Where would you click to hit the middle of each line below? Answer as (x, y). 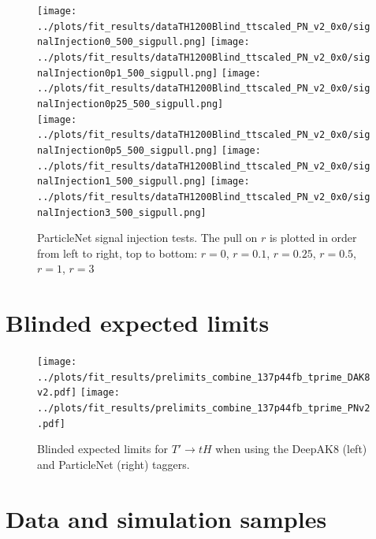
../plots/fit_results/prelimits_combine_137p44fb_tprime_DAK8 (204, 377)
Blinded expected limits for (102, 449)
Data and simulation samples (166, 518)
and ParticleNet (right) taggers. (114, 464)
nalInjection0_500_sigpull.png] (122, 42)
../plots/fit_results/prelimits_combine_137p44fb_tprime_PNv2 (204, 409)
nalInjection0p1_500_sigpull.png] (128, 73)
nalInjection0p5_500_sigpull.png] (128, 150)
